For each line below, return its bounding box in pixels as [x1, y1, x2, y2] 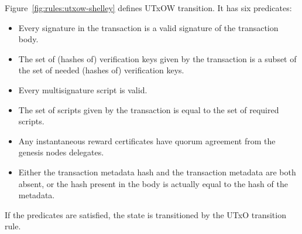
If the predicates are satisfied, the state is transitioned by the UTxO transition [5, 208, 286, 221]
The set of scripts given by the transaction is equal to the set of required [18, 103, 279, 116]
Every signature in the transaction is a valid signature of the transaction [18, 21, 279, 33]
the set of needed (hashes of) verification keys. [18, 64, 184, 76]
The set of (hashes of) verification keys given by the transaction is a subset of [18, 52, 297, 65]
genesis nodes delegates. [18, 146, 104, 158]
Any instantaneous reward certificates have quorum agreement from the [18, 134, 276, 147]
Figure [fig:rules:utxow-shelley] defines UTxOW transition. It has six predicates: [5, 2, 292, 13]
